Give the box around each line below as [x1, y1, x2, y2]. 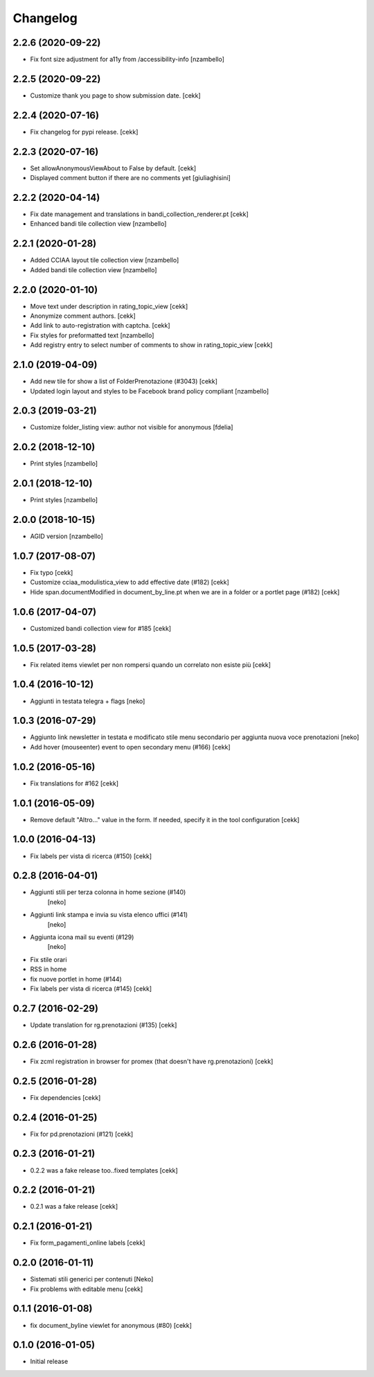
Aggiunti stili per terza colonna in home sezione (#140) [30, 888, 186, 896]
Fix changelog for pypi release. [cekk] [30, 127, 139, 136]
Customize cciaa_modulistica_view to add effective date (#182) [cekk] [30, 578, 230, 587]
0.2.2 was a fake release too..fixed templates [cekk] [30, 1166, 178, 1174]
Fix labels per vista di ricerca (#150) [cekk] [30, 852, 152, 860]
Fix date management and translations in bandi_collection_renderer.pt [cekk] [30, 210, 249, 218]
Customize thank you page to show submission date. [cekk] [30, 91, 201, 100]
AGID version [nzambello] [30, 532, 103, 540]
